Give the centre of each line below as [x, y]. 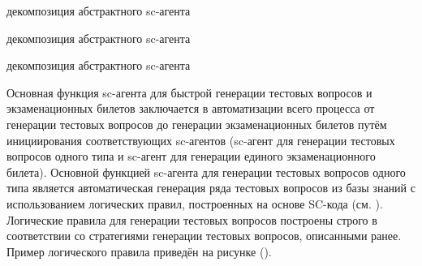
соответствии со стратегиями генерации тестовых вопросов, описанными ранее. [204, 236]
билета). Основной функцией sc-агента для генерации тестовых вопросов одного [206, 172]
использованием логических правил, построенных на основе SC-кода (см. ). [195, 203]
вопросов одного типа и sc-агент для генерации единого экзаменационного [191, 156]
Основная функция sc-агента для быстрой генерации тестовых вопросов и [189, 92]
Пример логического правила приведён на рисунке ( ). [139, 251]
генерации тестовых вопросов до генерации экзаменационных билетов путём [197, 124]
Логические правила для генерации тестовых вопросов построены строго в [192, 219]
